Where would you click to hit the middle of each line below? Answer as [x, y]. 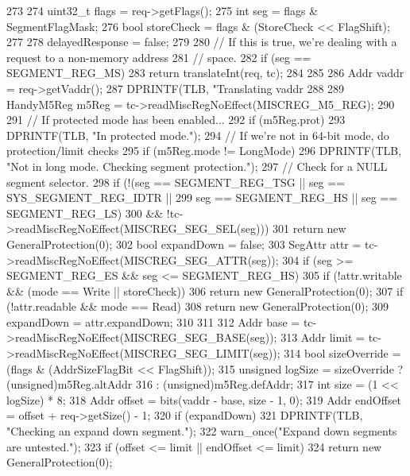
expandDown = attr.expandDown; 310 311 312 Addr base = [153, 321]
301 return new [309, 228]
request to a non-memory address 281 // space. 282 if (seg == [159, 57]
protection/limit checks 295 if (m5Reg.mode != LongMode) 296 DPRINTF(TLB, [204, 151]
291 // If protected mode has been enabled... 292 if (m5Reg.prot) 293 [176, 120]
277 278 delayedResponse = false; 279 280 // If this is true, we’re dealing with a [202, 42]
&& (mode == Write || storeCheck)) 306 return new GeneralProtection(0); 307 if [205, 290]
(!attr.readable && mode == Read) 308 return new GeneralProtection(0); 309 [198, 306]
